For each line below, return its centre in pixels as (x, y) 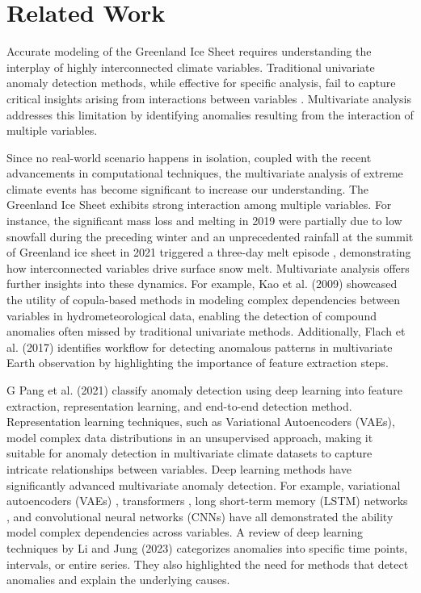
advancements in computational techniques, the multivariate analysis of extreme (205, 173)
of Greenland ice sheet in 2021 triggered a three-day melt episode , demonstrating (209, 252)
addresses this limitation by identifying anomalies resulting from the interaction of (210, 114)
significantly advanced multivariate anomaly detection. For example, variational (204, 484)
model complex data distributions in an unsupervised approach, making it (190, 437)
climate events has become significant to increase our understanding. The (188, 188)
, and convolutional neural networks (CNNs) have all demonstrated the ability (200, 516)
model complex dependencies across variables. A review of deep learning (185, 532)
